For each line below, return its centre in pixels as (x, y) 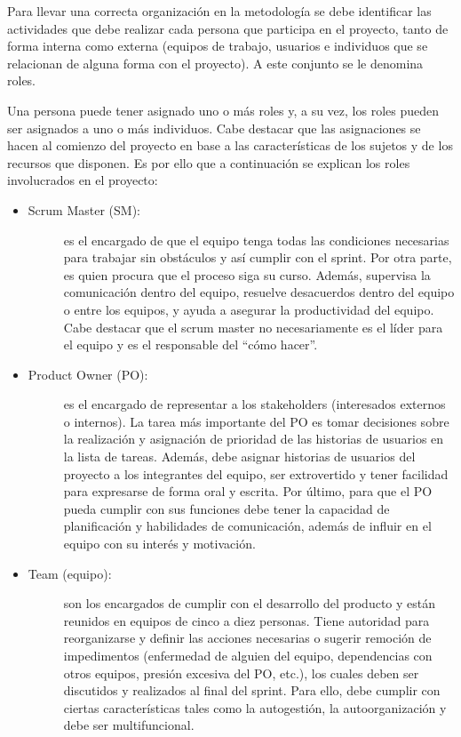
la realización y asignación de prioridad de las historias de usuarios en (254, 439)
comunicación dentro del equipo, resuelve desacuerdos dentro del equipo (259, 292)
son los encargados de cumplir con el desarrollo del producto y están (250, 603)
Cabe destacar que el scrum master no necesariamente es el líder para (253, 327)
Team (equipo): (70, 573)
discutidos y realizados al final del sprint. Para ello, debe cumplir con (252, 690)
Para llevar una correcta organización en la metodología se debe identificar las (219, 11)
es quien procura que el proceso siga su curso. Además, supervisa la (247, 274)
